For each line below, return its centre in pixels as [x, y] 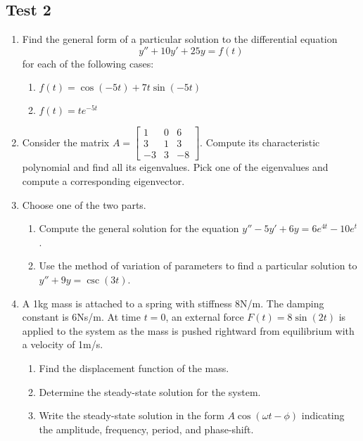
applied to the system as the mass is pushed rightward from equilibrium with [188, 330]
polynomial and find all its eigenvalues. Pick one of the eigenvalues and [175, 167]
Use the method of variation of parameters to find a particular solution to [198, 266]
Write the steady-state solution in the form [132, 415]
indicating [323, 415]
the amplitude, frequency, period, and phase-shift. [146, 429]
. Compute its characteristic [260, 142]
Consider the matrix [66, 142]
